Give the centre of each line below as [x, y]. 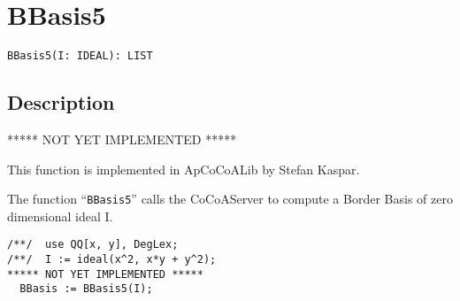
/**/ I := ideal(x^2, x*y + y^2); [112, 260]
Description [61, 102]
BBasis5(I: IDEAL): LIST [80, 56]
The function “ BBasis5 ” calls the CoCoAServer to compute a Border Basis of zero [230, 199]
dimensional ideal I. [60, 216]
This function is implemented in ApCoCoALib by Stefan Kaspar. [184, 169]
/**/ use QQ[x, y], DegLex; [93, 245]
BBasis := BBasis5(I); [86, 289]
